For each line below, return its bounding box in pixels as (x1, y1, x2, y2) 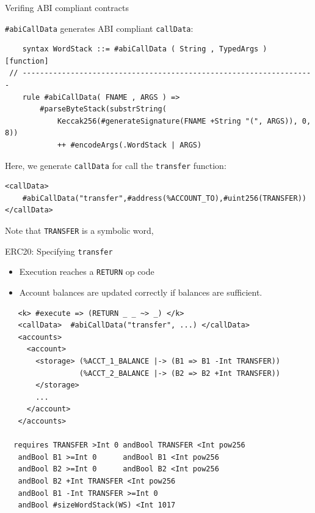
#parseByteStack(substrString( (40, 105, 167, 114)
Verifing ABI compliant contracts (5, 1, 129, 13)
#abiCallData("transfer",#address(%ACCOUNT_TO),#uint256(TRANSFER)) (22, 193, 306, 203)
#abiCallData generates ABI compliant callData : (5, 21, 194, 34)
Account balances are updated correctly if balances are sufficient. (19, 286, 262, 298)
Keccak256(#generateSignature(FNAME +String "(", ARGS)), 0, (57, 116, 311, 125)
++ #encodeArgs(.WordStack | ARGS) (57, 141, 202, 149)
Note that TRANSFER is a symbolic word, (5, 224, 154, 237)
